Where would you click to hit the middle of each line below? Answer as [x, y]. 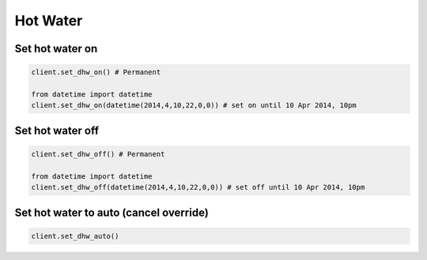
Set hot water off [57, 130]
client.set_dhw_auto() [75, 236]
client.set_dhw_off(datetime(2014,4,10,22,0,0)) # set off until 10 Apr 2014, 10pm [198, 187]
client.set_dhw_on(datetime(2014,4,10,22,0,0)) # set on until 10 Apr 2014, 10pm [194, 106]
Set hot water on [56, 49]
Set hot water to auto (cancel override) [111, 212]
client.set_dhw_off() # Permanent [98, 154]
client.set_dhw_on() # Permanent [96, 72]
